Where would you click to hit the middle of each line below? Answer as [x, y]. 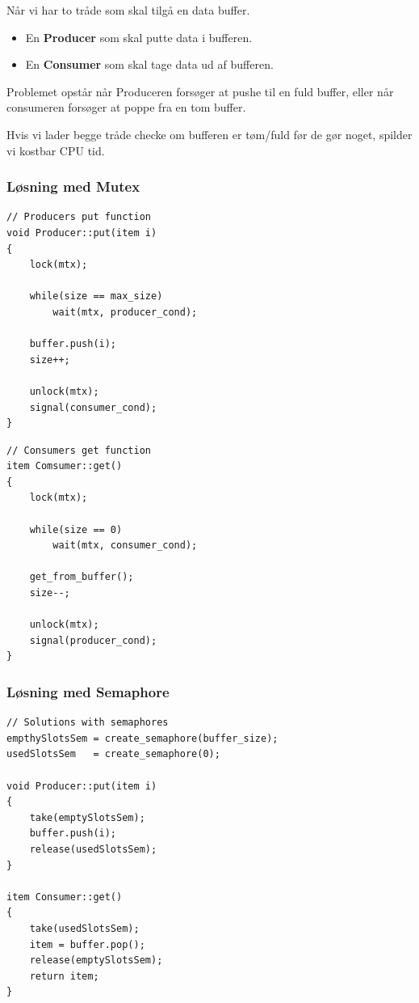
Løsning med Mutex [73, 186]
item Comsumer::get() [65, 466]
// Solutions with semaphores [88, 723]
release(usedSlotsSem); [93, 849]
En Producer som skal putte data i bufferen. [139, 37]
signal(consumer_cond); [93, 407]
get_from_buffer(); [82, 577]
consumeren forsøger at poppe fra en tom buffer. [126, 107]
